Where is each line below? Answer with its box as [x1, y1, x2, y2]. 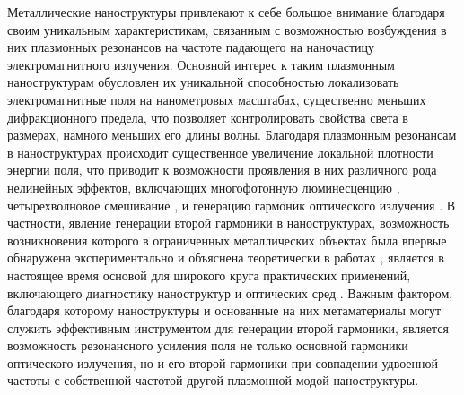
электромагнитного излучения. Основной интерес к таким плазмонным [7, 55, 395, 73]
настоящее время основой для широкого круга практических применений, [7, 265, 411, 284]
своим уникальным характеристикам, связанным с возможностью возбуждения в [7, 20, 447, 39]
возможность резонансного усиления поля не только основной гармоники [7, 336, 408, 355]
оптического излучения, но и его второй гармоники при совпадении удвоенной [7, 353, 439, 372]
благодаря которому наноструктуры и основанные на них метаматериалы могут [7, 301, 442, 320]
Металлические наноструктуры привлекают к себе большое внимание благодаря [7, 3, 445, 21]
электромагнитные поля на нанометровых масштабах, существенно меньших [7, 90, 426, 108]
